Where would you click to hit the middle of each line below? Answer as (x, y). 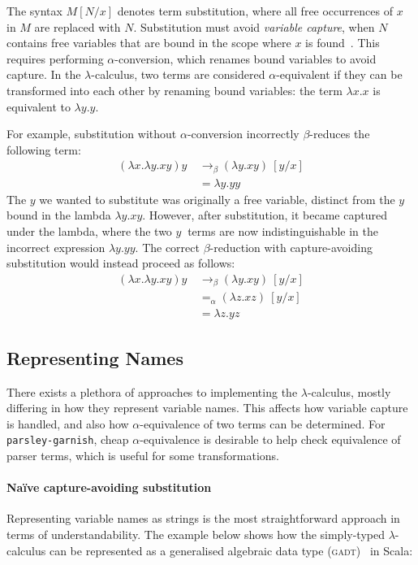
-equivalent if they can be (339, 74)
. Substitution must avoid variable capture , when (254, 26)
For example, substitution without (92, 134)
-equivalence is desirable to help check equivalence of (270, 439)
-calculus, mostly (349, 391)
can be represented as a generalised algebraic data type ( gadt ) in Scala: (231, 550)
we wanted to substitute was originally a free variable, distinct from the (217, 199)
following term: (44, 149)
